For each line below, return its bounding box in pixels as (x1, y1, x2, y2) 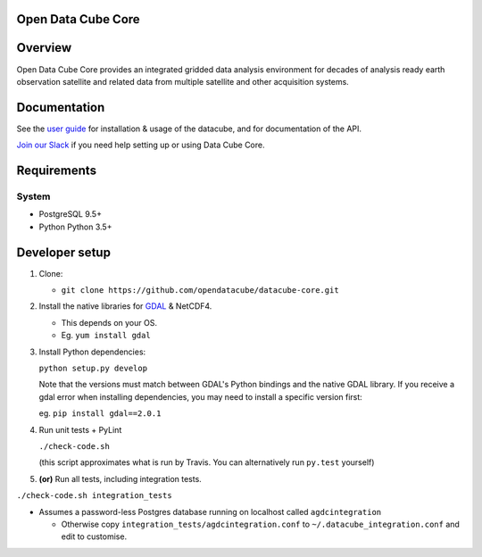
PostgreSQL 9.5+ (38, 209, 103, 220)
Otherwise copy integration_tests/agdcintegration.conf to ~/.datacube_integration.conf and (61, 519, 460, 529)
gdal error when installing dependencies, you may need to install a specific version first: (38, 391, 363, 402)
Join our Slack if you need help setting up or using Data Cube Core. (16, 139, 265, 151)
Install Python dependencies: (38, 346, 146, 357)
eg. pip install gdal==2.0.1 (38, 408, 162, 419)
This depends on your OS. (61, 317, 158, 328)
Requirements (16, 163, 97, 179)
